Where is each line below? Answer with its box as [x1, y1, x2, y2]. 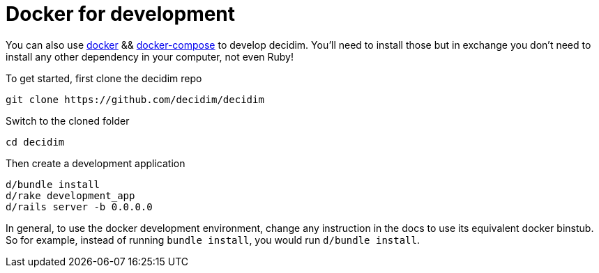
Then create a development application [6, 157, 185, 169]
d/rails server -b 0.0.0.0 [6, 201, 153, 212]
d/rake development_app [6, 189, 135, 201]
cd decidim [6, 136, 65, 148]
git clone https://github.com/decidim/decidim [6, 93, 264, 105]
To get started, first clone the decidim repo [6, 72, 202, 84]
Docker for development [6, 2, 236, 26]
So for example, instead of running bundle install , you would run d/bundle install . [6, 233, 420, 246]
